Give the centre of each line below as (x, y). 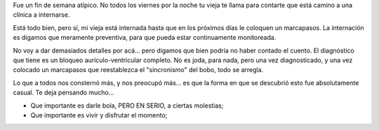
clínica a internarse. (41, 15)
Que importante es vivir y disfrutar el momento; (99, 115)
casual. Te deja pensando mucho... (64, 93)
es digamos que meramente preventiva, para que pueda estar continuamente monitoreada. (145, 38)
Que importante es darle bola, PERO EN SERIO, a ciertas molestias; (127, 106)
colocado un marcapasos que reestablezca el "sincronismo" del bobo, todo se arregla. (138, 70)
